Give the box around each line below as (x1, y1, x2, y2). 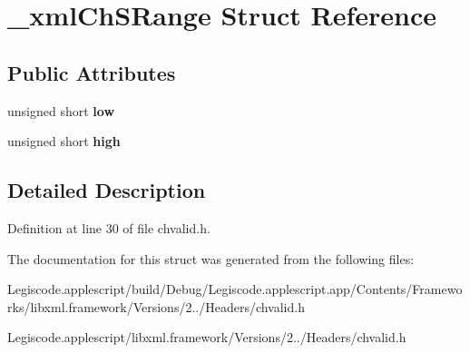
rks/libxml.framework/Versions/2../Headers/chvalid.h (7, 297, 305, 316)
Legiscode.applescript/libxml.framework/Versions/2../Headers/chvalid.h (7, 328, 406, 347)
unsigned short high (7, 132, 121, 151)
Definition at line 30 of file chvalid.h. (7, 218, 211, 237)
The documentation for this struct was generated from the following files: (7, 249, 415, 268)
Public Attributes (7, 58, 176, 86)
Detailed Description (7, 176, 206, 204)
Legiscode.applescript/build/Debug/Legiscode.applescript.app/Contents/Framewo (7, 279, 463, 299)
